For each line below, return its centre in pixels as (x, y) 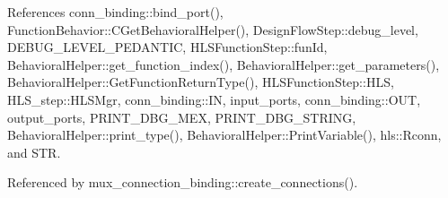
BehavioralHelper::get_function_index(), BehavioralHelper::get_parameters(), (224, 64)
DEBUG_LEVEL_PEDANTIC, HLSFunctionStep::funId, (167, 47)
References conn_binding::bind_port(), (115, 12)
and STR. (34, 152)
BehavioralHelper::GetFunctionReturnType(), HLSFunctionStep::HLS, (201, 82)
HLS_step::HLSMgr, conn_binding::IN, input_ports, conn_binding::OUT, (214, 99)
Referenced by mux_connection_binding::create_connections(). (183, 182)
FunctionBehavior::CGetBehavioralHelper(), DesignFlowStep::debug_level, (213, 29)
